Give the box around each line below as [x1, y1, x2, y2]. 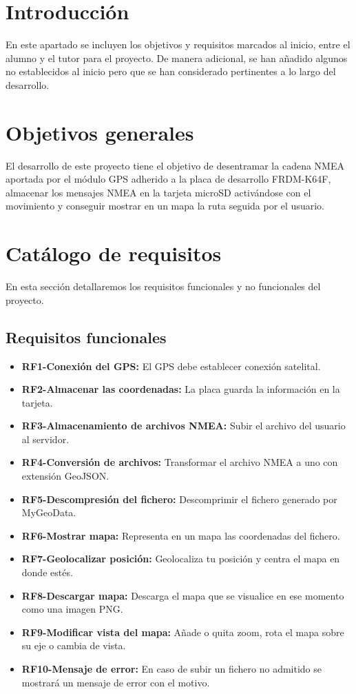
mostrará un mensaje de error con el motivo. [21, 675, 210, 689]
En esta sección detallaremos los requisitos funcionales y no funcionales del [6, 279, 321, 294]
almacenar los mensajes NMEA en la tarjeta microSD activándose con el [6, 185, 311, 199]
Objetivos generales [6, 118, 194, 146]
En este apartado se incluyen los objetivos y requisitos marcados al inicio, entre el [6, 37, 350, 52]
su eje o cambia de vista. [21, 638, 126, 653]
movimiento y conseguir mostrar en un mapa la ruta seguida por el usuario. [6, 198, 324, 213]
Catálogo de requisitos [6, 239, 222, 267]
